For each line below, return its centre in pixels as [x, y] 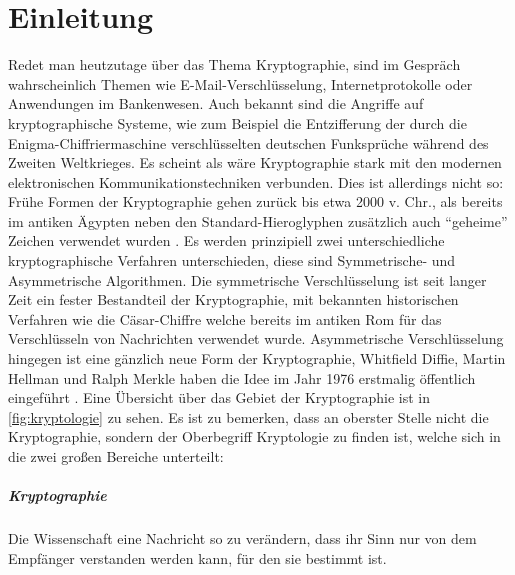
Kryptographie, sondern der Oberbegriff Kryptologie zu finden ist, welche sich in [254, 436]
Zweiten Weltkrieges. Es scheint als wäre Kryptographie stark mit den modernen [255, 162]
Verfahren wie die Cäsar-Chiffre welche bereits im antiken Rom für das [225, 318]
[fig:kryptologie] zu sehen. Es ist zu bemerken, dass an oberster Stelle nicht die [248, 416]
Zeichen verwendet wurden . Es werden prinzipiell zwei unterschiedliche [226, 240]
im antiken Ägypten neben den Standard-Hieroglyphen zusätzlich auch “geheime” [258, 220]
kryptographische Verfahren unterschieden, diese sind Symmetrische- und [232, 260]
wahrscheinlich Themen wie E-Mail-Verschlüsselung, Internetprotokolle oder [240, 83]
